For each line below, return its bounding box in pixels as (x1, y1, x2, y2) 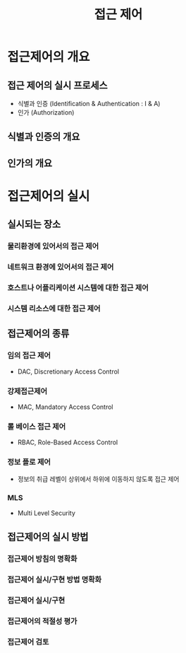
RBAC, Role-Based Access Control (17, 438, 118, 446)
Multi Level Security (17, 509, 76, 517)
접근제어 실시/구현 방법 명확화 (7, 574, 102, 584)
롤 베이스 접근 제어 (7, 422, 66, 432)
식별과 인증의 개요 (7, 131, 80, 143)
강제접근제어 (7, 386, 48, 396)
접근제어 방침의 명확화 (7, 554, 77, 564)
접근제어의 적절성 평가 (7, 616, 77, 626)
